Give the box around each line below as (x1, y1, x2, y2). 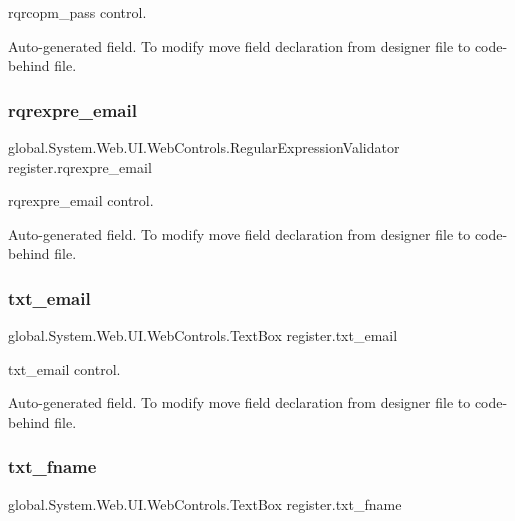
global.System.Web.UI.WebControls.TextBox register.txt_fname (8, 493, 402, 514)
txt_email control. (8, 358, 121, 379)
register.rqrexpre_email (8, 156, 152, 177)
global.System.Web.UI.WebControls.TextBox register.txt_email (8, 325, 398, 346)
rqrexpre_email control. (8, 190, 154, 211)
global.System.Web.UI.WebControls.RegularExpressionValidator (8, 137, 400, 157)
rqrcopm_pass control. (8, 2, 147, 22)
